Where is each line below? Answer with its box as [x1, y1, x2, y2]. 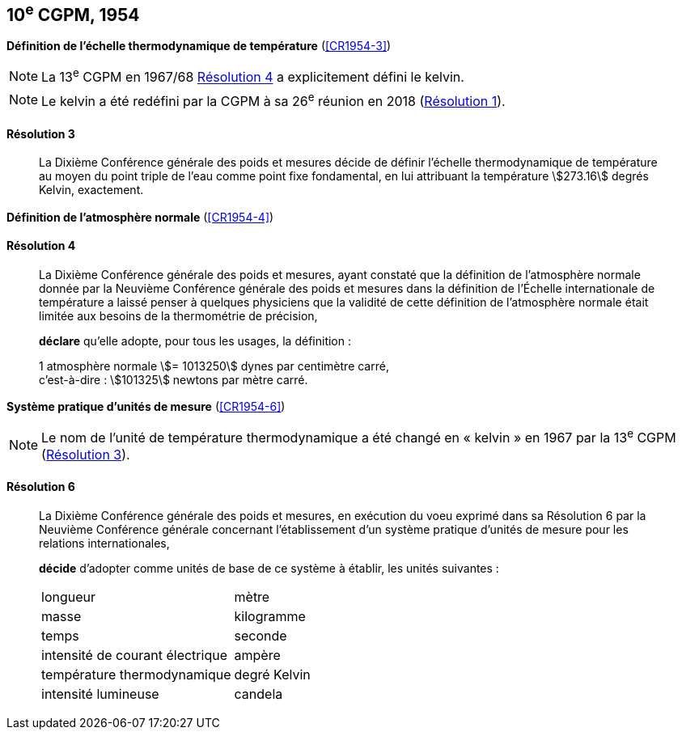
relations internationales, [39, 535, 170, 550]
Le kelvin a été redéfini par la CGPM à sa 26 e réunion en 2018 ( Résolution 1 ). [41, 90, 506, 110]
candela [234, 685, 283, 702]
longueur [41, 588, 96, 605]
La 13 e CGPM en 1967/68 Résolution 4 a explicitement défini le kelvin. [41, 66, 464, 86]
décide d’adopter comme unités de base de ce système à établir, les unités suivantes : [39, 560, 499, 575]
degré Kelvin [234, 666, 311, 683]
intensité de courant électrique [41, 646, 227, 663]
